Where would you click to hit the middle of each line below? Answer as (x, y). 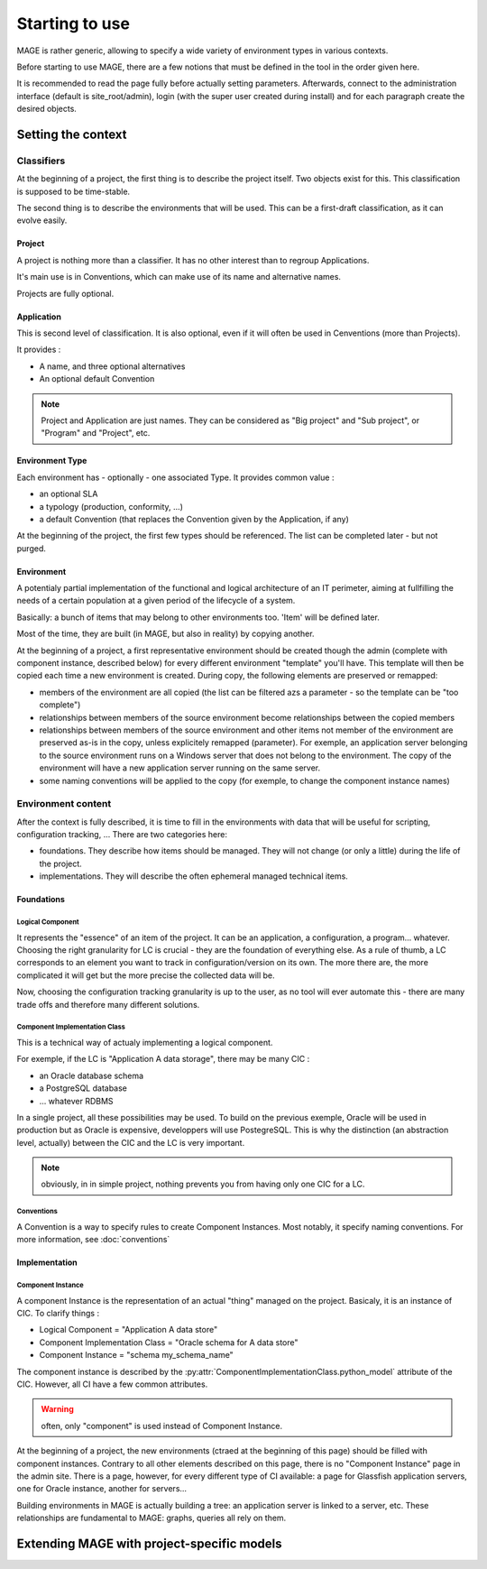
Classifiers (41, 161)
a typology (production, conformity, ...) (111, 506)
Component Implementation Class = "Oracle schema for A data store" (169, 1342)
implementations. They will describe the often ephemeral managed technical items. (194, 876)
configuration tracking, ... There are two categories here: (122, 835)
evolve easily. (42, 220)
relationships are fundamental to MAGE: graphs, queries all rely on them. (152, 1518)
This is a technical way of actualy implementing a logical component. (145, 1042)
